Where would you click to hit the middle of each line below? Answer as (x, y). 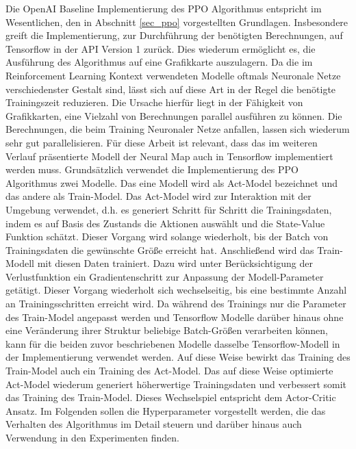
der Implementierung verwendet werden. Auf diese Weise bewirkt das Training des (178, 357)
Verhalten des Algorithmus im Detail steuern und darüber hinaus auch (154, 424)
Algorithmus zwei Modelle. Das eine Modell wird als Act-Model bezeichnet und (172, 182)
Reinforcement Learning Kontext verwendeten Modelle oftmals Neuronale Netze (173, 75)
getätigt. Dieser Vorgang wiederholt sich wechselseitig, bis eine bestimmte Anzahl (176, 290)
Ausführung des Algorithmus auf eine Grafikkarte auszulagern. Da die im (159, 62)
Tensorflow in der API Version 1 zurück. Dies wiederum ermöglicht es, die (161, 48)
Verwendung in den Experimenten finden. (92, 437)
